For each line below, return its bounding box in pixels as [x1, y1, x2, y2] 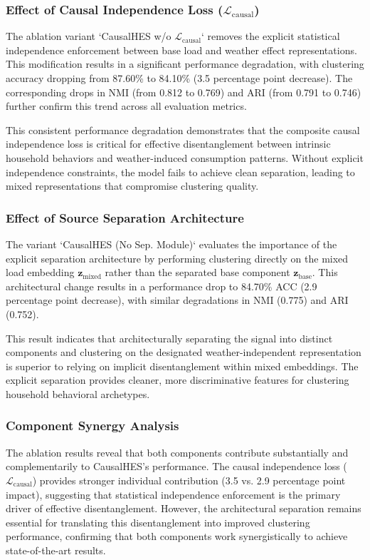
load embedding [6, 265, 75, 280]
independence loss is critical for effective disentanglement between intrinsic [6, 136, 331, 151]
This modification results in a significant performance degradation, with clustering [6, 56, 364, 71]
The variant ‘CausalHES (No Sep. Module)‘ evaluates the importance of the [6, 236, 337, 251]
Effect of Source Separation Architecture [6, 208, 244, 226]
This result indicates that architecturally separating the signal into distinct [6, 330, 333, 345]
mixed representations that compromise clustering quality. [6, 178, 259, 193]
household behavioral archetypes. [6, 386, 150, 401]
